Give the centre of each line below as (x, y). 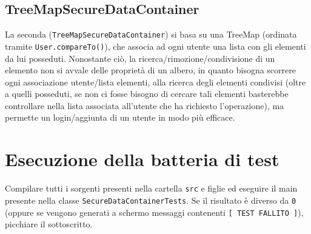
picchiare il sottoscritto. (49, 224)
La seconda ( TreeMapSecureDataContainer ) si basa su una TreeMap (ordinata (151, 34)
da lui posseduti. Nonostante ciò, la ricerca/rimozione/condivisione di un (140, 58)
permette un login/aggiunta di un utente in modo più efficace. (120, 117)
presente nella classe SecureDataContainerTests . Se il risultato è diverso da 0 (151, 200)
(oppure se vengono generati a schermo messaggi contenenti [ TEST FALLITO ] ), (154, 212)
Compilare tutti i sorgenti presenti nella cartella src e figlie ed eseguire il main (151, 188)
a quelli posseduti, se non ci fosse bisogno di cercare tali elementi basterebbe (147, 94)
